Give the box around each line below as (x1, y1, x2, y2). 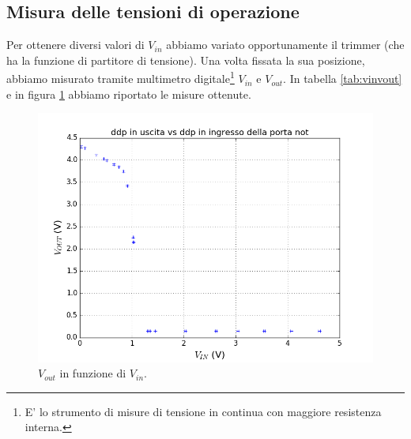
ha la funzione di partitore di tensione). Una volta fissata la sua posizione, (6, 51, 365, 68)
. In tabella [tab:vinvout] (283, 70, 402, 87)
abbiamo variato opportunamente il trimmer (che (166, 36, 405, 53)
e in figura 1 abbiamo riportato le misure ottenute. (6, 85, 251, 102)
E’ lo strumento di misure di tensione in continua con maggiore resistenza (25, 403, 382, 419)
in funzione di (59, 365, 126, 381)
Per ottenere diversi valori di (6, 36, 145, 53)
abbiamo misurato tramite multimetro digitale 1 (6, 68, 235, 87)
